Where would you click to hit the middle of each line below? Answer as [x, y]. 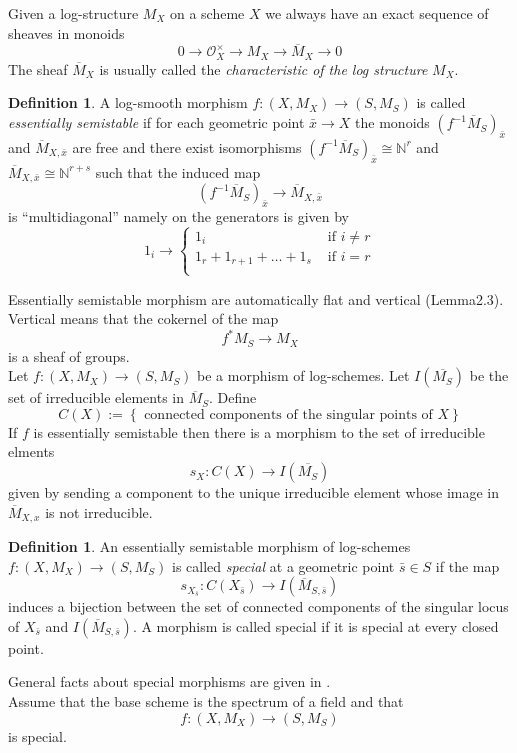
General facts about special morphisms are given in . [169, 681]
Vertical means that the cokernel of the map [143, 318]
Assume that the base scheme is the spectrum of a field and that [206, 701]
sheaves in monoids [66, 32]
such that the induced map [178, 171]
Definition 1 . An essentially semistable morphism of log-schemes [209, 546]
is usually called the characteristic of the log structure [263, 68]
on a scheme [207, 13]
